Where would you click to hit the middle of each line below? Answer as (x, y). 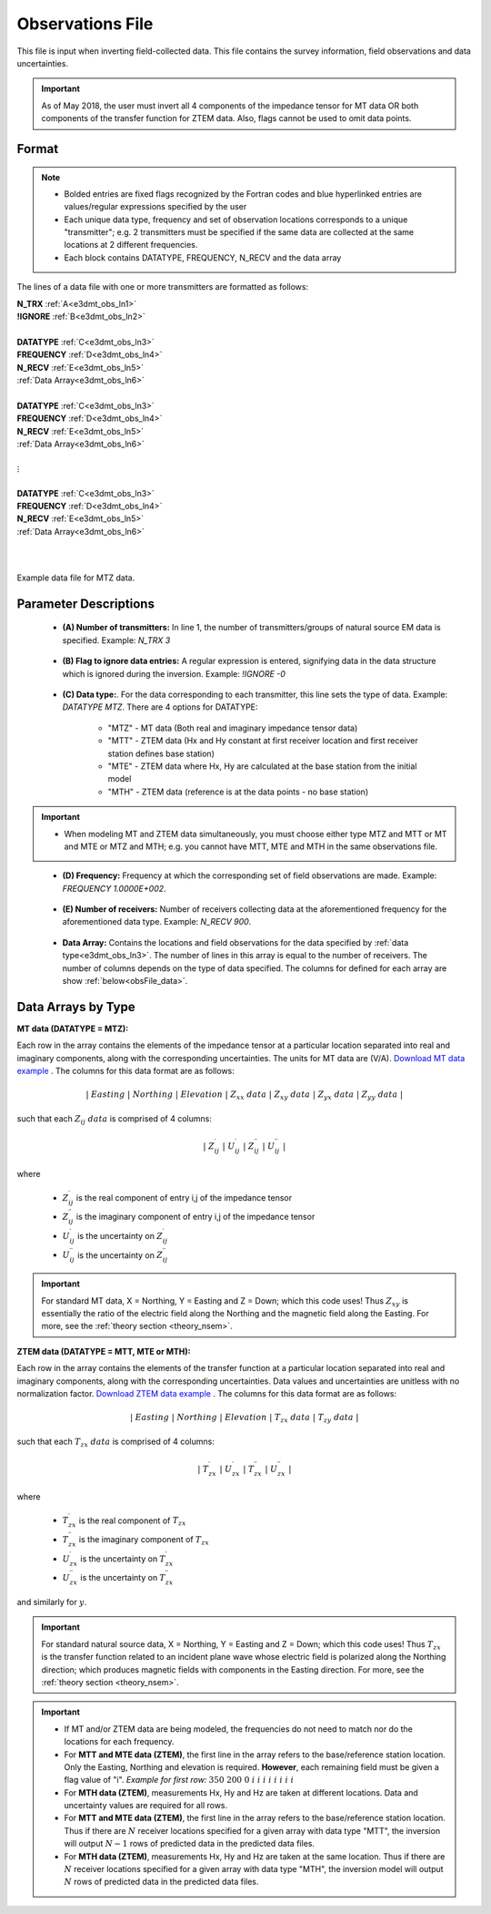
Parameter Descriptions (85, 604)
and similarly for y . (52, 1602)
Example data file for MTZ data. (76, 578)
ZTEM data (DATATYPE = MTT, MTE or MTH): (104, 1351)
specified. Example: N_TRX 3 (116, 640)
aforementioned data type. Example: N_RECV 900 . (157, 922)
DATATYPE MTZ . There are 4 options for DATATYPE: (160, 707)
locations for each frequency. (119, 1742)
